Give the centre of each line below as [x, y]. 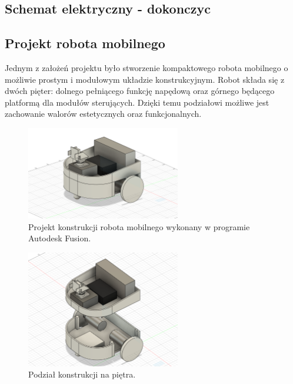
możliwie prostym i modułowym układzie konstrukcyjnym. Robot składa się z [145, 79]
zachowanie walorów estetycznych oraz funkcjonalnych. [103, 114]
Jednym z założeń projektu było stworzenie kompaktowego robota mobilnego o [146, 67]
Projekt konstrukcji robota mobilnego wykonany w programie [139, 226]
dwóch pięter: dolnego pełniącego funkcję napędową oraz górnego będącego [140, 91]
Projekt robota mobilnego [85, 43]
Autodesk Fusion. [60, 238]
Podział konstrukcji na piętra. [82, 374]
